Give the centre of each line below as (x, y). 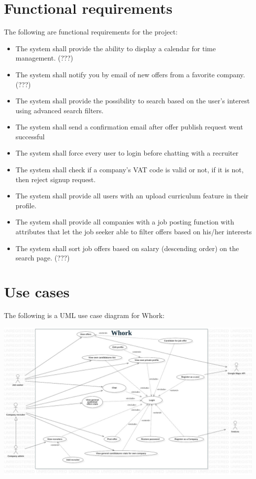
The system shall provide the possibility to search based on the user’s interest (133, 101)
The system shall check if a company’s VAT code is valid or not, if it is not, (129, 170)
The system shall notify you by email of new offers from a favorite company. (130, 74)
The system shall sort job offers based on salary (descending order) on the (127, 248)
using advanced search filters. (60, 110)
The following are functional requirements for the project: (91, 32)
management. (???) (44, 58)
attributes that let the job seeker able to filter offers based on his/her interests (134, 232)
